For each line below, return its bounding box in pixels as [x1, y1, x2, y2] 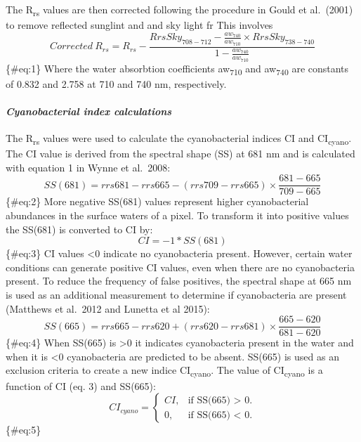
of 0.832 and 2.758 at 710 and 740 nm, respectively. [6, 76, 227, 91]
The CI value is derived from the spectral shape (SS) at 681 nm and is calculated [6, 146, 355, 161]
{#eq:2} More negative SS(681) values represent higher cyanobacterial [6, 194, 309, 209]
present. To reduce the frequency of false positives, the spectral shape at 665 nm [6, 273, 352, 288]
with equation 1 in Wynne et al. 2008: [6, 160, 171, 174]
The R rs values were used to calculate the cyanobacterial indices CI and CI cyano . [6, 131, 352, 147]
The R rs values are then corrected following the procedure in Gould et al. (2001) [6, 2, 353, 18]
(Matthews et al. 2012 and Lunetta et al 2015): [6, 301, 210, 316]
